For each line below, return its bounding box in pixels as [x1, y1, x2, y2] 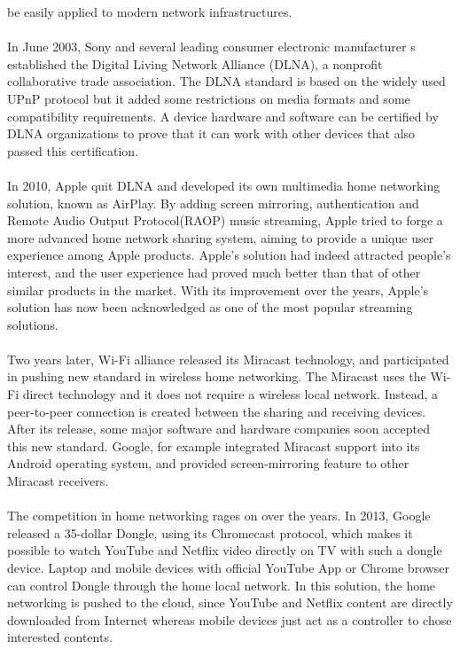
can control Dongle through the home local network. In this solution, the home [7, 575, 436, 594]
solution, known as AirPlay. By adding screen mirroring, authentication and [7, 193, 419, 212]
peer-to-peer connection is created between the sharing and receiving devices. [7, 402, 426, 420]
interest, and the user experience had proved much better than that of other [7, 262, 421, 281]
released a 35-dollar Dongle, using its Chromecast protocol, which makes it [7, 523, 413, 542]
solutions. [7, 315, 58, 333]
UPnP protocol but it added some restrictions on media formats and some [7, 89, 410, 107]
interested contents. [7, 628, 113, 646]
